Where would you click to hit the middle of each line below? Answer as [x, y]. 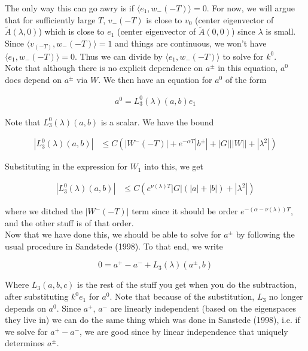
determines [25, 343]
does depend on [33, 79]
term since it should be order [185, 211]
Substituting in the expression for [66, 166]
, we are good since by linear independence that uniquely [184, 331]
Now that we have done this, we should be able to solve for [113, 234]
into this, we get [174, 166]
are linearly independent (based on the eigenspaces [203, 308]
